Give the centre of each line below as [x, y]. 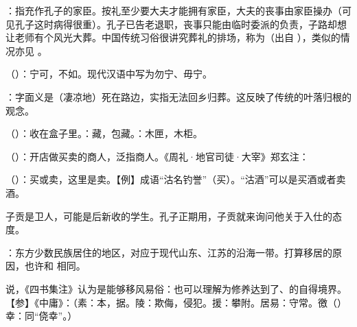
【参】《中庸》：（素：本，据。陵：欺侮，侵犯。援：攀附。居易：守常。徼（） [176, 302]
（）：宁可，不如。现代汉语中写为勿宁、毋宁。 [109, 74]
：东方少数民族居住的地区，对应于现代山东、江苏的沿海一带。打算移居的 [169, 252]
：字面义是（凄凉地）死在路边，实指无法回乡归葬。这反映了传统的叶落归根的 [178, 96]
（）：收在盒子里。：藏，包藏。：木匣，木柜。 [104, 133]
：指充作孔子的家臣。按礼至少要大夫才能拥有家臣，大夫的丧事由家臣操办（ [174, 10]
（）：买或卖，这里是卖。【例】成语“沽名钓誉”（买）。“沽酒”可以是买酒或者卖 [176, 179]
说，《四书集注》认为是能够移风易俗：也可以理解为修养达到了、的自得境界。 [176, 288]
